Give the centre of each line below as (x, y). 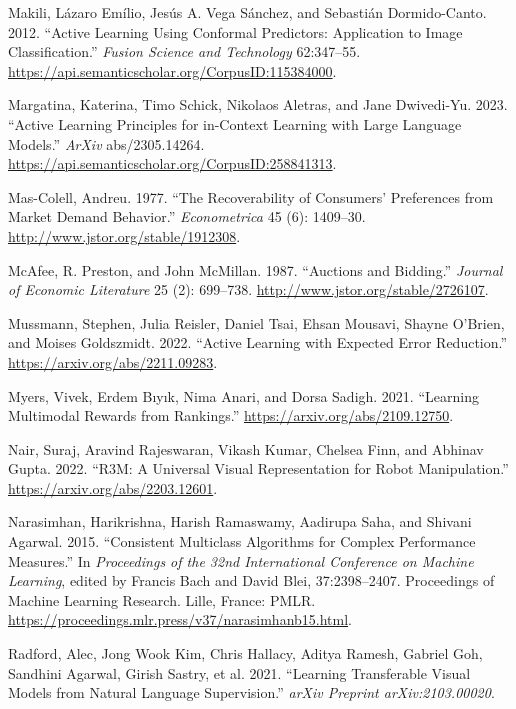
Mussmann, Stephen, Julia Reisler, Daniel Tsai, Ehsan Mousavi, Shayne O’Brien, (256, 322)
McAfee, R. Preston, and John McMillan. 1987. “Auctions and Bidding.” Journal (255, 269)
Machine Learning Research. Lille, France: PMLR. (162, 599)
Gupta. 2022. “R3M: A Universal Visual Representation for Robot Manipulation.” (258, 468)
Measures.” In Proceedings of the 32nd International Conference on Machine (241, 560)
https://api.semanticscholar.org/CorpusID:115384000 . (172, 70)
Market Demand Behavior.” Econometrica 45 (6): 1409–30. (187, 216)
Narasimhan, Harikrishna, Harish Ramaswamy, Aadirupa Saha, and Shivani (240, 521)
